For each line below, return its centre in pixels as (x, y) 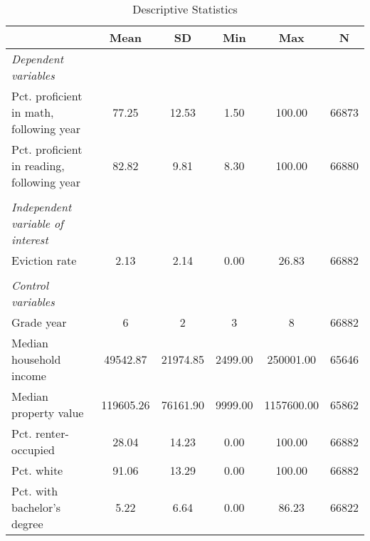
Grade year (39, 322)
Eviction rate (44, 260)
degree (27, 524)
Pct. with (35, 491)
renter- (52, 433)
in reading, (38, 166)
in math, (33, 112)
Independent (42, 207)
